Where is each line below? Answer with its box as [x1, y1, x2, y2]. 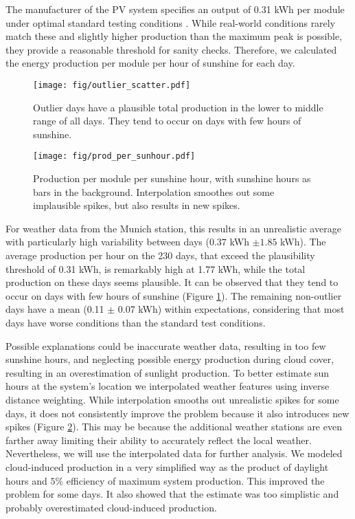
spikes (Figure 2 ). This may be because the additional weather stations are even [5, 419, 342, 434]
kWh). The [280, 234, 326, 249]
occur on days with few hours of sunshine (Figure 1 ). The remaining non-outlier [5, 288, 342, 302]
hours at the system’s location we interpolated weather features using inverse [5, 379, 330, 393]
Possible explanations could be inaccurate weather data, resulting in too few [5, 338, 326, 353]
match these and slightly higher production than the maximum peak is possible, [5, 29, 343, 43]
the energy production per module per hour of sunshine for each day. [5, 56, 295, 70]
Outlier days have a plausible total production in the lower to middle [33, 100, 323, 114]
